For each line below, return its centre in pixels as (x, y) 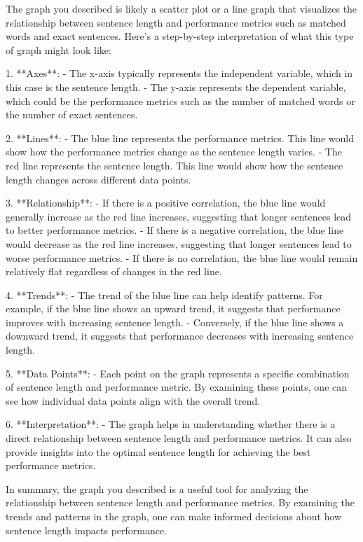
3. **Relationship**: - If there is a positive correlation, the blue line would (166, 203)
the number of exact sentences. (72, 114)
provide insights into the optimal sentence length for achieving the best (158, 451)
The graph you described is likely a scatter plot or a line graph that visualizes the (181, 8)
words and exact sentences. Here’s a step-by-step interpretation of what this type (180, 36)
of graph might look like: (59, 49)
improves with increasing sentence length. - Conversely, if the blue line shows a (175, 322)
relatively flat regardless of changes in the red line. (114, 271)
